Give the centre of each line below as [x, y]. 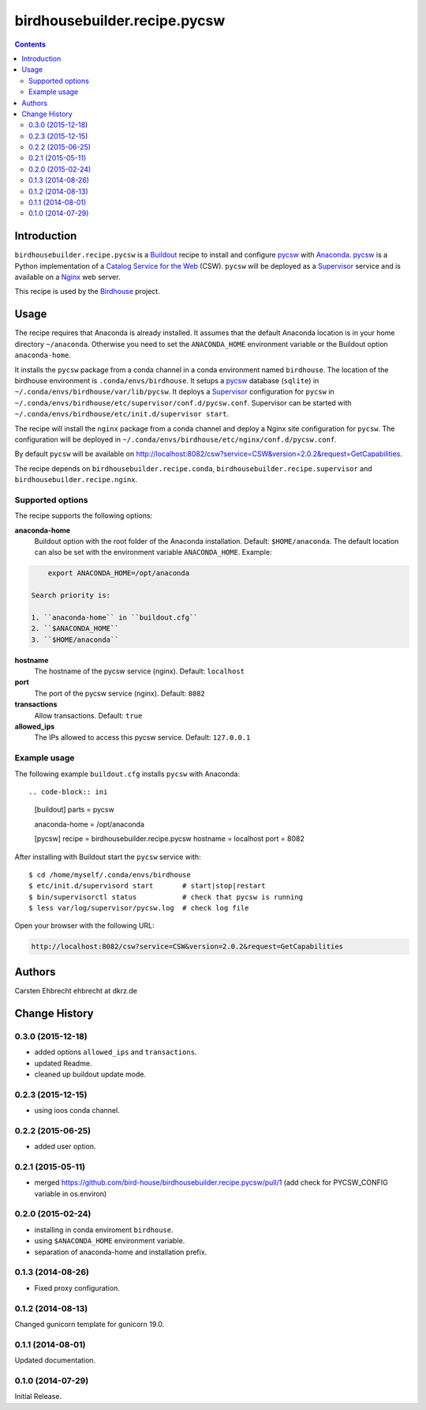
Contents [30, 44]
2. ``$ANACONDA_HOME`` [75, 629]
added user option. [65, 1147]
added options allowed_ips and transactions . [116, 1052]
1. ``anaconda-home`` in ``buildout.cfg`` [114, 617]
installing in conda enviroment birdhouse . [104, 1230]
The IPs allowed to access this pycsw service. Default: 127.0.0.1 [142, 737]
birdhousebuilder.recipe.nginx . [76, 480]
